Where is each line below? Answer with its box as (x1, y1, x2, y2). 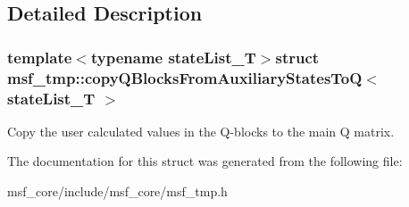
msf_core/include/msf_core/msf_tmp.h (7, 182, 228, 201)
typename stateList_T (90, 46, 256, 68)
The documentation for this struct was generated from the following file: (7, 152, 403, 170)
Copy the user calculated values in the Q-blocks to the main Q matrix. (7, 121, 395, 140)
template (7, 46, 72, 68)
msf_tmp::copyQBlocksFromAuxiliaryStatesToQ (7, 66, 363, 88)
